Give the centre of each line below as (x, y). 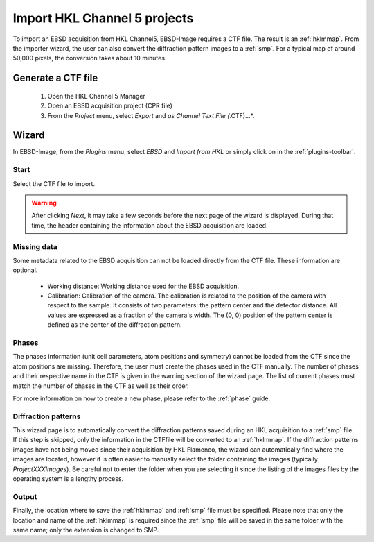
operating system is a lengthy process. (68, 479)
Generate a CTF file (55, 78)
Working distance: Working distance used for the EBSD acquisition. (143, 286)
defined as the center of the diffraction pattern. (115, 325)
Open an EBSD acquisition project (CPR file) (110, 106)
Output (25, 496)
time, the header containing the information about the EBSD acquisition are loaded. (150, 225)
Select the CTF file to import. (54, 183)
